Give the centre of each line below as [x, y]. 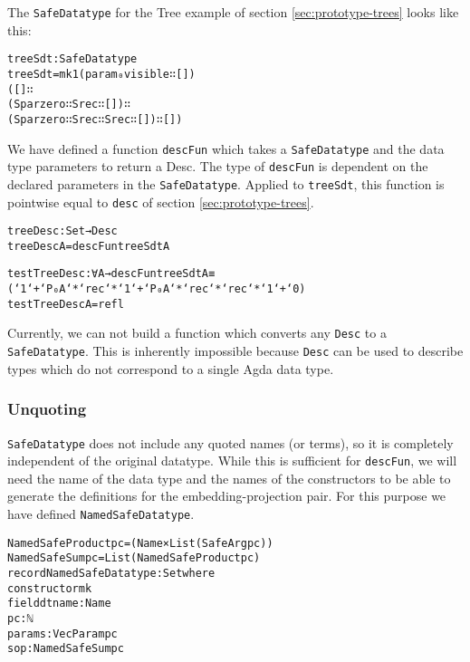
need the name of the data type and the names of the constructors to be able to [229, 478]
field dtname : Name [59, 604]
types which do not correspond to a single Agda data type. [171, 368]
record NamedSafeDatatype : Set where [111, 574]
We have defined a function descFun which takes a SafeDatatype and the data [226, 148]
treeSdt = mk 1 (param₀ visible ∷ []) [101, 74]
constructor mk [50, 588]
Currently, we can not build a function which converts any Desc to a [197, 333]
